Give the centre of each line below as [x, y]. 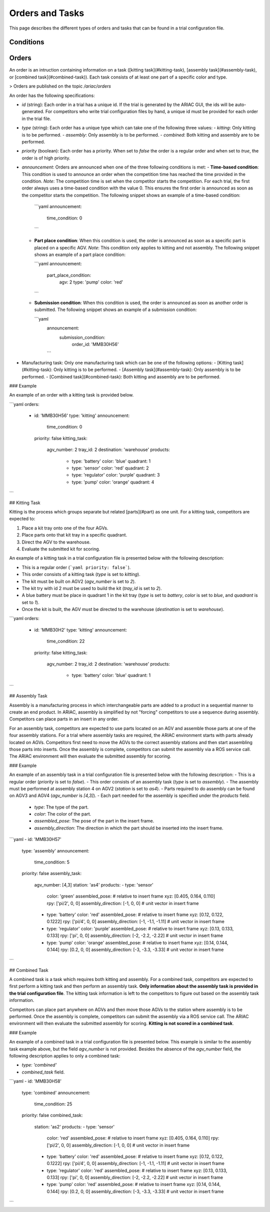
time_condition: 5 [52, 862]
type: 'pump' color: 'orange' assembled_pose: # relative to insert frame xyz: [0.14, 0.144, [137, 942]
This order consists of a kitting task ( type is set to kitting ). [81, 574]
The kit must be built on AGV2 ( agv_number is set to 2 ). [79, 581]
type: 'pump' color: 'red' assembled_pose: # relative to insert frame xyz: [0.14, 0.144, [134, 1184]
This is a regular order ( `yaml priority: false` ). [76, 567]
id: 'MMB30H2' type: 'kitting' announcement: [81, 629]
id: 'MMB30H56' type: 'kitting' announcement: [82, 415]
